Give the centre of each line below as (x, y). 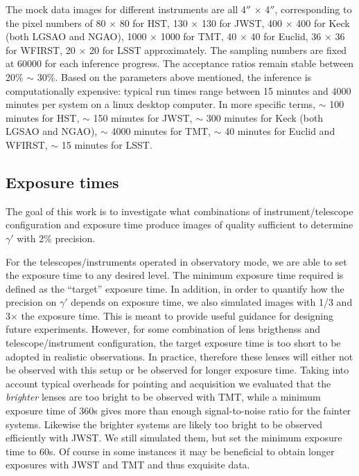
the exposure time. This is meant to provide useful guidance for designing (177, 315)
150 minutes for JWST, (143, 117)
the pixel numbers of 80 (56, 22)
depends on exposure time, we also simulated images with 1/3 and (212, 302)
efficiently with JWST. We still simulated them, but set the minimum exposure (174, 438)
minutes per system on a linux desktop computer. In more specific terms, (161, 104)
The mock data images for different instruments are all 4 (126, 9)
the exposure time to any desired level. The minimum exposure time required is (175, 275)
